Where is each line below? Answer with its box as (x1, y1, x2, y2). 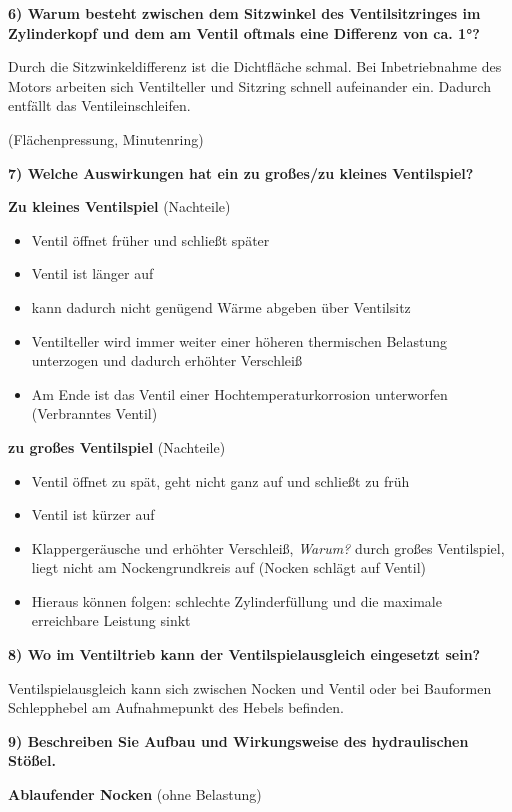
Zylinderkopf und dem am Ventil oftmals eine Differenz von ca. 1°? (8, 22, 480, 43)
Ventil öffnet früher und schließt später (31, 229, 270, 250)
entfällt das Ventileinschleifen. (8, 95, 191, 116)
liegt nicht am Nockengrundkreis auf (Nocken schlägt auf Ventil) (31, 557, 426, 578)
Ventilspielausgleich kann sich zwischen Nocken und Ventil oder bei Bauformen (8, 677, 492, 698)
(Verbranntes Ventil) (31, 403, 158, 424)
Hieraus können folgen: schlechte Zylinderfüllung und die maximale (31, 590, 442, 611)
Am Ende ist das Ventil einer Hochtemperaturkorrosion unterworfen (31, 383, 448, 404)
